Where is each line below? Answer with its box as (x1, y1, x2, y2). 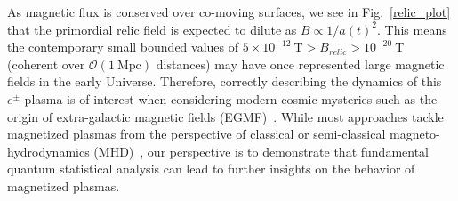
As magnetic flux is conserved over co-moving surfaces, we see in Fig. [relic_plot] (7, 3, 451, 20)
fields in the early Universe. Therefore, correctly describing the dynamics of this (7, 72, 442, 91)
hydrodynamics (7, 141, 90, 160)
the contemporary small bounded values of (7, 37, 239, 56)
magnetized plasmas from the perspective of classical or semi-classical (7, 125, 386, 143)
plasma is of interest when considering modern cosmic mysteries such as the (24, 89, 438, 108)
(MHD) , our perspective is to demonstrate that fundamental (93, 141, 429, 160)
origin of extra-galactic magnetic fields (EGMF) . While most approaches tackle (7, 107, 444, 125)
